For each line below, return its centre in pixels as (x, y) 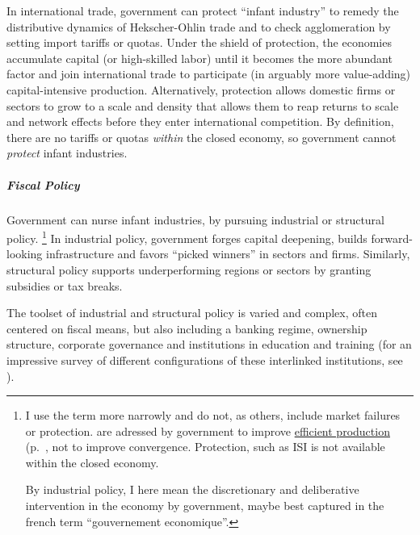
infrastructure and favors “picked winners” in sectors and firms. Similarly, (228, 254)
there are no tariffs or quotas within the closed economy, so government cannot (202, 137)
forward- (392, 238)
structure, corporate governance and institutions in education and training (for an (209, 344)
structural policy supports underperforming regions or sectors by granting (189, 269)
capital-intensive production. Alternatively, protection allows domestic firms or (201, 89)
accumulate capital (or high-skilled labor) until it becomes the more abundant (199, 58)
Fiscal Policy (43, 184)
